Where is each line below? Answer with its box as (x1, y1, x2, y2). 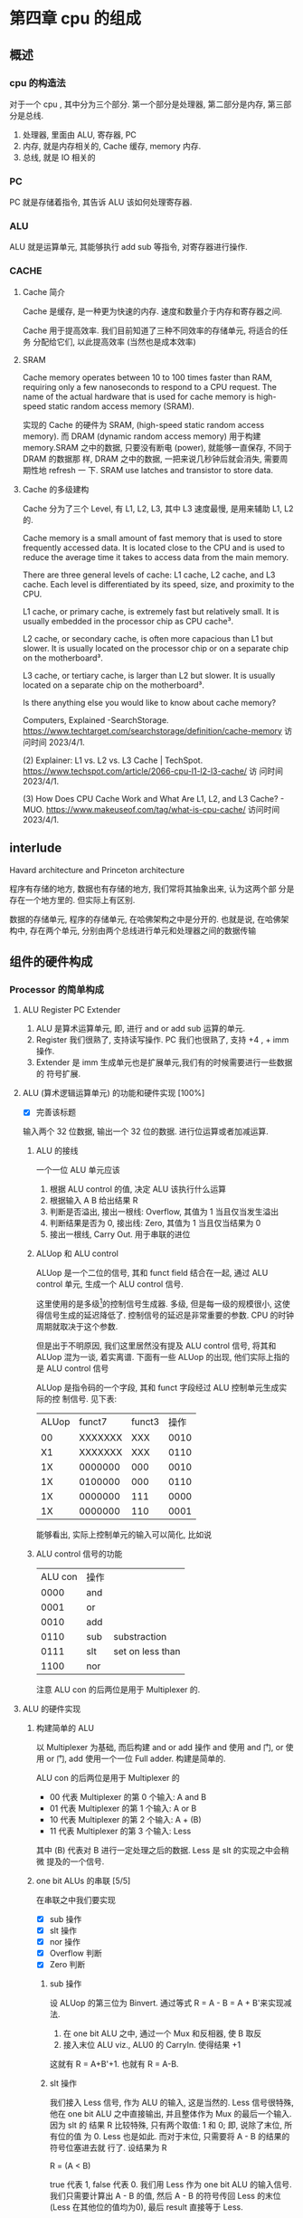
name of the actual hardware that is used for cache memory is (22, 391, 255, 402)
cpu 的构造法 (9, 76, 66, 89)
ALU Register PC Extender (22, 1004, 121, 1015)
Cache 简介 (22, 286, 66, 297)
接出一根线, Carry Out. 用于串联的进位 (49, 1229, 191, 1240)
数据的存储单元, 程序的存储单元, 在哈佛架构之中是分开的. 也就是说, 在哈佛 (9, 913, 281, 924)
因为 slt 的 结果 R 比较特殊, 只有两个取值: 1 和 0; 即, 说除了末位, (49, 2119, 283, 2131)
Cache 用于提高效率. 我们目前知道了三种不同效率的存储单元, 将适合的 (22, 325, 280, 336)
